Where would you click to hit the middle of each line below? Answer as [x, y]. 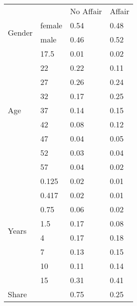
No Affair [86, 11]
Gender [20, 32]
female [51, 25]
